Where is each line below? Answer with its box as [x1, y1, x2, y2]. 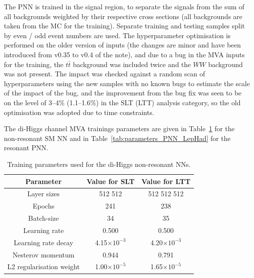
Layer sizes [27, 188, 60, 199]
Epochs [32, 201, 55, 211]
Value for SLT [86, 176, 135, 186]
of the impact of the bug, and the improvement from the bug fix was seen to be [4, 88, 242, 98]
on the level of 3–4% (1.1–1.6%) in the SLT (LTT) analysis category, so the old [4, 97, 241, 107]
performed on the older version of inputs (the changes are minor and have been [4, 40, 241, 50]
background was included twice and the [73, 59, 191, 69]
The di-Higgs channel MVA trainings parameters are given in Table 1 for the [4, 123, 235, 134]
